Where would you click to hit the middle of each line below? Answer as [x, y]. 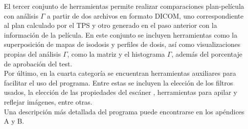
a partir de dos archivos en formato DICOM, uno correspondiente [145, 15]
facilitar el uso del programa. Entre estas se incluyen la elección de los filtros [119, 82]
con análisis [21, 15]
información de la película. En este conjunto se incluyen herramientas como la [121, 34]
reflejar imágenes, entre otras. [48, 101]
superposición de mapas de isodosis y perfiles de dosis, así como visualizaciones [122, 44]
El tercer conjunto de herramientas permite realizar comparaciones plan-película [124, 6]
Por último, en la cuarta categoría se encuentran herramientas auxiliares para [120, 73]
